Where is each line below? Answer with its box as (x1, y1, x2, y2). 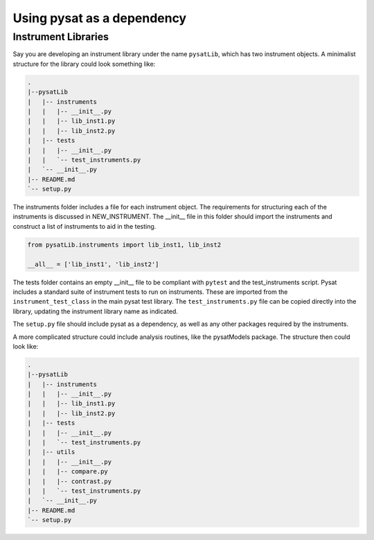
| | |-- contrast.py (27, 477, 112, 485)
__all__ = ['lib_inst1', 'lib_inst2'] (27, 260, 159, 268)
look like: (12, 342, 39, 350)
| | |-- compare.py (27, 468, 109, 476)
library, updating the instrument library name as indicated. (12, 307, 178, 315)
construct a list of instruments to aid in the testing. (12, 222, 157, 230)
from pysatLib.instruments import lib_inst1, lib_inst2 (27, 241, 222, 249)
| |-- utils (27, 448, 75, 456)
